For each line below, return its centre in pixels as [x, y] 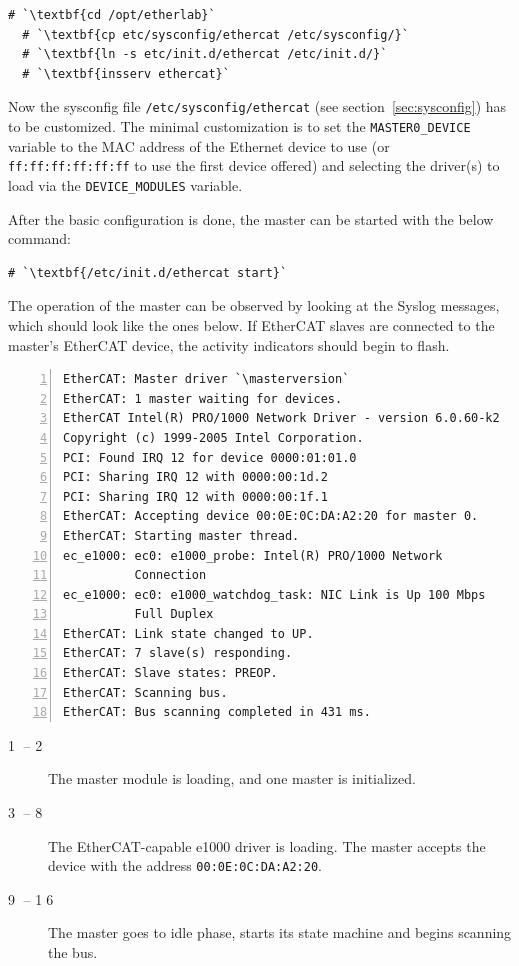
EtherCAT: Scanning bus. [145, 692]
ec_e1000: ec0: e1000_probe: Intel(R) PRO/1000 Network [253, 555]
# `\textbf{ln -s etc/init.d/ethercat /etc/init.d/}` [205, 54]
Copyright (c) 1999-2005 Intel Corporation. [213, 437]
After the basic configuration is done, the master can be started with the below [251, 218]
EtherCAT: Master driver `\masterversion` [206, 379]
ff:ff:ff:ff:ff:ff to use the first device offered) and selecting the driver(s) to [254, 165]
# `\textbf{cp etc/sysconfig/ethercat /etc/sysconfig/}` [215, 34]
